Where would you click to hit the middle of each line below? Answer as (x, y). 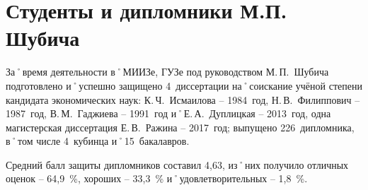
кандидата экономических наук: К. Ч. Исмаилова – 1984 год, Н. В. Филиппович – (183, 99)
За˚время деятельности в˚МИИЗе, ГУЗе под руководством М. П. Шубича (167, 72)
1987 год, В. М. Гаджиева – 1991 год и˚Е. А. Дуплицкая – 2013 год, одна (168, 113)
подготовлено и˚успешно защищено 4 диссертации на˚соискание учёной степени (184, 85)
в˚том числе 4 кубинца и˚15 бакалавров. (98, 141)
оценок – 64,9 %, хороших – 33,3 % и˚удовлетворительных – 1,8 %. (157, 178)
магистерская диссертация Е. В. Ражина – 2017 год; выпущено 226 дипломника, (180, 127)
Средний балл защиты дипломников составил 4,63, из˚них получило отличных (177, 164)
